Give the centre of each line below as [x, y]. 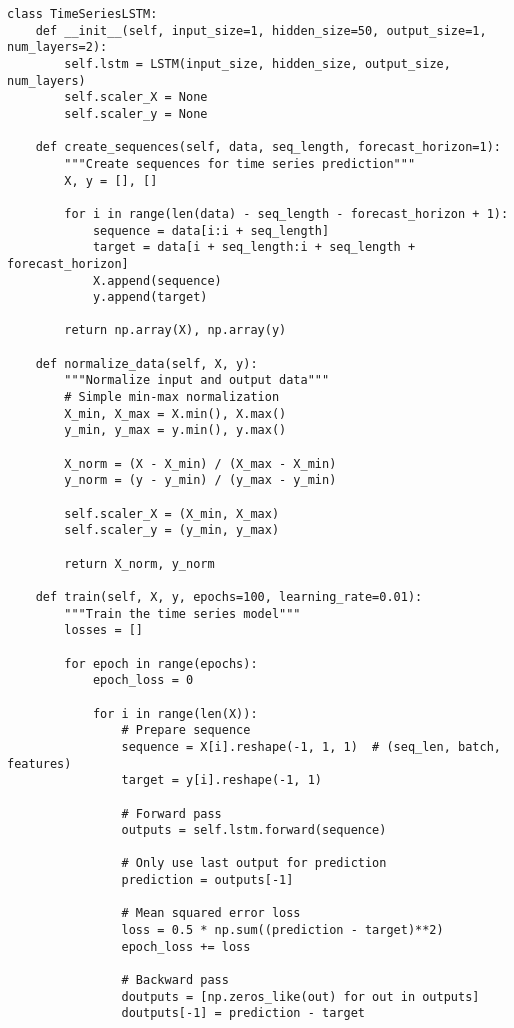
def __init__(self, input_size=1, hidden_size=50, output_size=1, [261, 30]
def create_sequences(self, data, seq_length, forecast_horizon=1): [268, 147]
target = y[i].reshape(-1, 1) [221, 780]
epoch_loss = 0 [143, 680]
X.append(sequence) [157, 280]
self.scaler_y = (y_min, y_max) [172, 530]
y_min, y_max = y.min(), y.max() [175, 430]
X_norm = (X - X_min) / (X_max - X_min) [200, 463]
